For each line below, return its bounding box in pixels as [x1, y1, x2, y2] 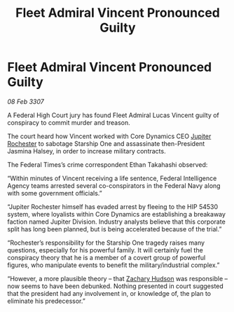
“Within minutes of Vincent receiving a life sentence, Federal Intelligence [7, 174, 217, 182]
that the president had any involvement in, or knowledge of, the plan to [7, 289, 212, 297]
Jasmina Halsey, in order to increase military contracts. [7, 147, 166, 155]
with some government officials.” [7, 189, 103, 197]
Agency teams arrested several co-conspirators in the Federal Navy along [7, 181, 221, 190]
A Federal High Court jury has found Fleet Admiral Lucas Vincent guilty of [7, 111, 219, 119]
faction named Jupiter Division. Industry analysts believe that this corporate [7, 217, 226, 226]
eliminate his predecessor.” [7, 297, 85, 305]
